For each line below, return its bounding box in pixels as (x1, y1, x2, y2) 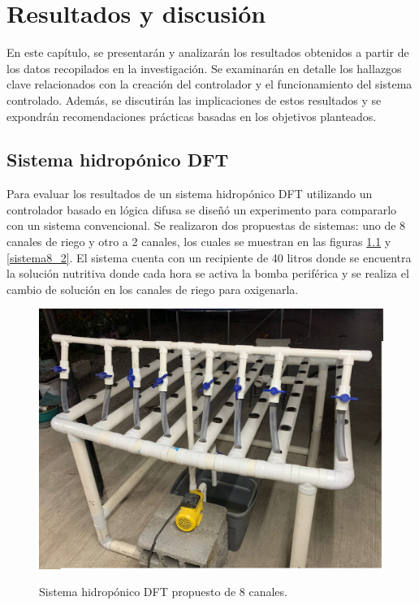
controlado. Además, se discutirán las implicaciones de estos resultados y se (6, 91, 382, 108)
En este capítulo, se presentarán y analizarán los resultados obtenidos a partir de (6, 44, 409, 61)
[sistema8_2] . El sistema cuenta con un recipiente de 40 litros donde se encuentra (6, 248, 412, 266)
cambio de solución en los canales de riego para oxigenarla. (6, 280, 299, 297)
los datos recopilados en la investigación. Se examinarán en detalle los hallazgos (6, 59, 402, 76)
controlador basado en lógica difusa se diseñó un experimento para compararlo (6, 201, 397, 218)
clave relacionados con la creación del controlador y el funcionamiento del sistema (6, 76, 413, 93)
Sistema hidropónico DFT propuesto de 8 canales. (39, 583, 287, 600)
